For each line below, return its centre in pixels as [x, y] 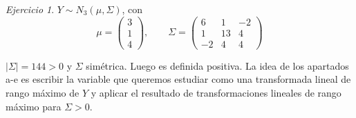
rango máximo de [43, 92]
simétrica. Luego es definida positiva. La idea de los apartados [217, 65]
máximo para [34, 106]
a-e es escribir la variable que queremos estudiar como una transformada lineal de [178, 79]
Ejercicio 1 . [30, 9]
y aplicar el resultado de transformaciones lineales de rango [216, 92]
